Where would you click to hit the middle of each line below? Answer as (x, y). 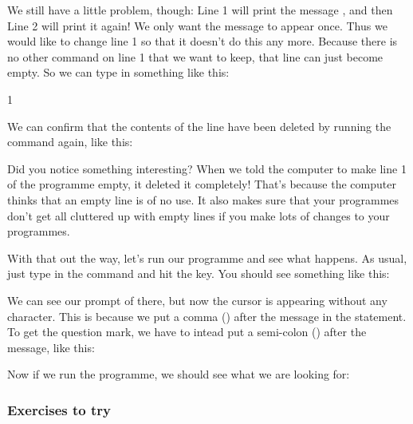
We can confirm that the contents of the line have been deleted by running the (199, 126)
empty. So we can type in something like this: (118, 72)
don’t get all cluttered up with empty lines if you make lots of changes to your (199, 215)
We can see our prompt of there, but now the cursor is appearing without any (197, 300)
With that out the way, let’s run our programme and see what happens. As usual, (207, 258)
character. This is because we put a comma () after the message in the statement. (207, 316)
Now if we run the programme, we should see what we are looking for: (179, 374)
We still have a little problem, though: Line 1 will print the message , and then (200, 10)
